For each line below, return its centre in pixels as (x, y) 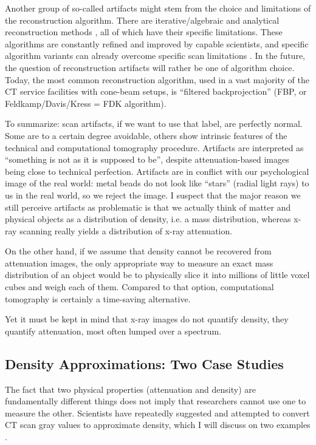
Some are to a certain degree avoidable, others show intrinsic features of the (146, 135)
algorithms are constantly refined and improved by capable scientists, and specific (157, 43)
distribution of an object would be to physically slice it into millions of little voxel (157, 275)
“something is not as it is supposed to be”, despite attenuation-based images (147, 159)
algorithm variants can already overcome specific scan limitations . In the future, (155, 56)
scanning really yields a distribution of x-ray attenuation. (126, 230)
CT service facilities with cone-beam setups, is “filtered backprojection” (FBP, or (156, 91)
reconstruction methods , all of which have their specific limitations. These (144, 32)
